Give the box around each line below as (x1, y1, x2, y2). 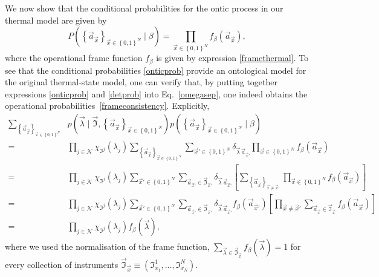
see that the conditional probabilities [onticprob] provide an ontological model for (5, 64, 306, 76)
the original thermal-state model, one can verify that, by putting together (5, 76, 277, 88)
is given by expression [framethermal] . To (156, 51, 309, 64)
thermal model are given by (5, 13, 107, 26)
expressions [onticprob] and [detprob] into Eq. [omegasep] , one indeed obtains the (5, 87, 308, 100)
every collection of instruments (5, 258, 118, 270)
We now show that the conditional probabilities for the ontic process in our (5, 2, 283, 14)
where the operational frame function (5, 51, 143, 64)
